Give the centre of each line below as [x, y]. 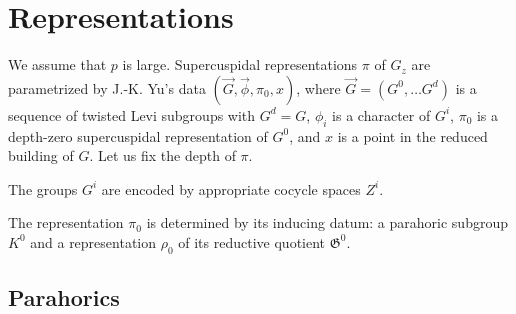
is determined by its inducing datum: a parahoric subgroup [327, 222]
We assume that [57, 64]
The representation [66, 222]
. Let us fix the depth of [162, 155]
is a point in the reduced [412, 135]
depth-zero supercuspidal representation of [138, 135]
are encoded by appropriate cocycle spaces [231, 188]
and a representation [93, 241]
